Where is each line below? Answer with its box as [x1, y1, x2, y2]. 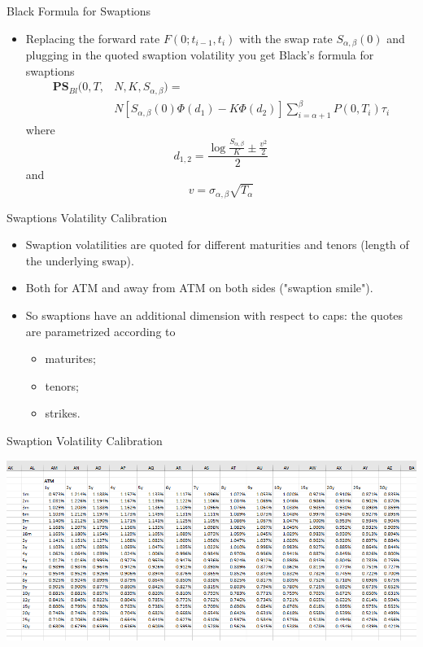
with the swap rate [238, 29, 333, 46]
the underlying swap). [25, 251, 134, 269]
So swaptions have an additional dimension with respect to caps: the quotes [25, 307, 403, 324]
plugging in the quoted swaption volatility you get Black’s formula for [25, 46, 374, 63]
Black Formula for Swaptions [7, 2, 151, 19]
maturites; [45, 350, 96, 367]
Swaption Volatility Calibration [7, 432, 163, 448]
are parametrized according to [25, 322, 176, 339]
